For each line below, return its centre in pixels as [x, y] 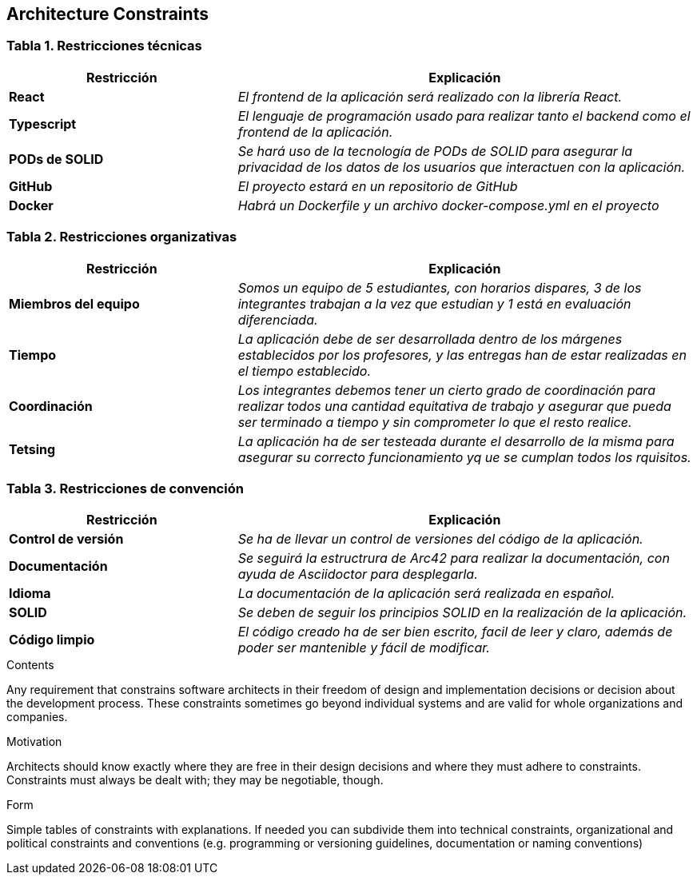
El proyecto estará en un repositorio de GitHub [378, 186]
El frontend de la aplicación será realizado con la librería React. [430, 96]
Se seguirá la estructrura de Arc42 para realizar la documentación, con [454, 558]
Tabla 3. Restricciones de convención [125, 488]
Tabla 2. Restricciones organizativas [122, 237]
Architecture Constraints [108, 14]
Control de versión [66, 539]
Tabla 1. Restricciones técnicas [104, 46]
